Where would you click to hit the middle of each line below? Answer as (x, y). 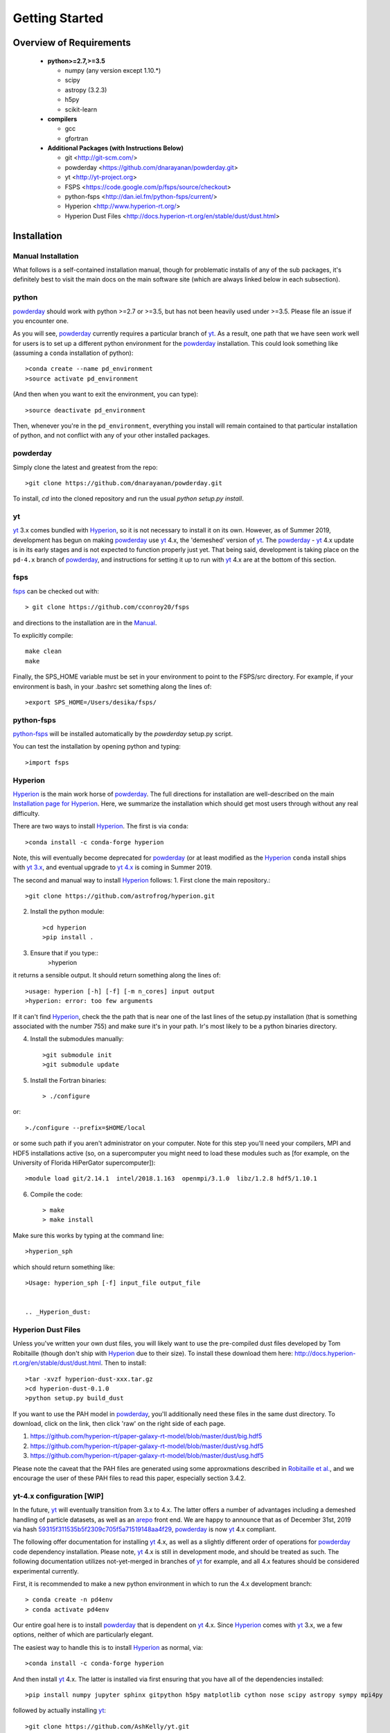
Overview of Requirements (72, 43)
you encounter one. (41, 321)
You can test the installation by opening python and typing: (97, 747)
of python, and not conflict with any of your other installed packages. (112, 435)
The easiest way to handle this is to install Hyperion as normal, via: (108, 1647)
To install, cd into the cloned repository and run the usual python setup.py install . (128, 498)
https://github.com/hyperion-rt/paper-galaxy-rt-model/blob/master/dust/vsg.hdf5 (147, 1446)
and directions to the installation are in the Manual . (85, 622)
